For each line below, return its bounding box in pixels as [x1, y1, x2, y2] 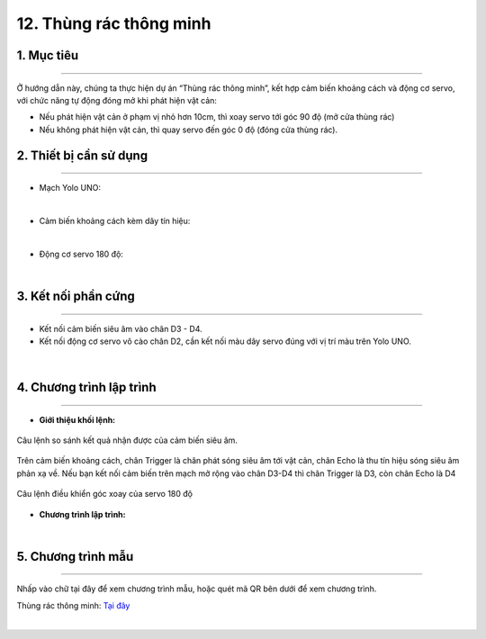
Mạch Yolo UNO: [39, 183, 101, 193]
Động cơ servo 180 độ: [39, 248, 123, 259]
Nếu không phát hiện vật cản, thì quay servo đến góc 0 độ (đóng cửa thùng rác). [39, 124, 337, 135]
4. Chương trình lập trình [16, 380, 157, 395]
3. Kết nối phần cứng [16, 288, 135, 303]
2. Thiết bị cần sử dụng [16, 148, 148, 163]
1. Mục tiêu [16, 48, 79, 63]
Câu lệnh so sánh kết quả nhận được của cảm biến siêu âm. [16, 435, 238, 445]
